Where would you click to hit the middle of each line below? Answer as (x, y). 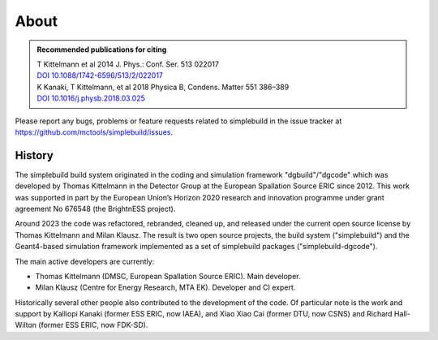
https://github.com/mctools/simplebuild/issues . (94, 132)
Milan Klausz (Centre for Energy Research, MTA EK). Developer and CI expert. (165, 287)
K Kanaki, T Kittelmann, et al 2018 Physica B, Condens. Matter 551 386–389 (163, 87)
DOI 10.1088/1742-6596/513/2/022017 (100, 75)
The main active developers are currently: (85, 261)
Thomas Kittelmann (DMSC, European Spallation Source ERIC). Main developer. (168, 276)
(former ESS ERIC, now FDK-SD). (93, 325)
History (34, 155)
